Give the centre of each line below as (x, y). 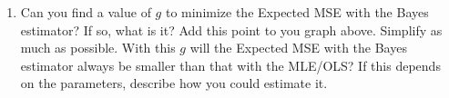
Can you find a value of (86, 12)
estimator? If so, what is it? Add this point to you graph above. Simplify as (231, 29)
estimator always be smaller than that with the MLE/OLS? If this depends (230, 65)
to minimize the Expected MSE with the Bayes (297, 12)
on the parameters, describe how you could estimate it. (174, 83)
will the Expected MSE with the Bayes (298, 48)
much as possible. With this (98, 48)
